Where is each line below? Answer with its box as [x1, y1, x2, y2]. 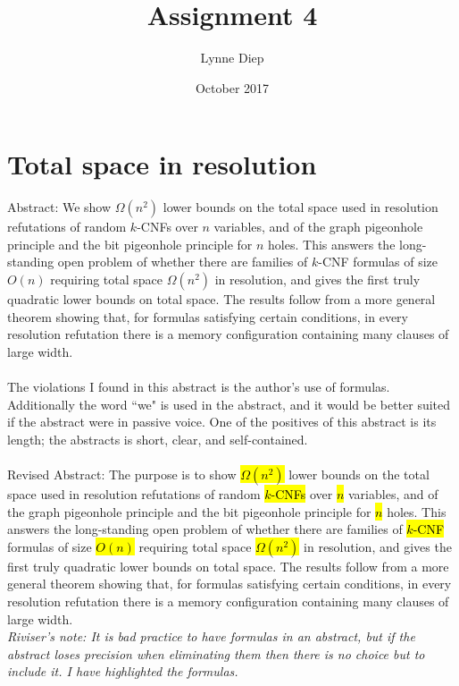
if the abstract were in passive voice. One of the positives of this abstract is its [7, 412, 437, 431]
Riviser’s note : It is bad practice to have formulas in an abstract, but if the [7, 627, 415, 646]
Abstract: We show [7, 198, 112, 216]
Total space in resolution [7, 146, 317, 182]
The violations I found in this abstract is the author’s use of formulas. [7, 377, 390, 395]
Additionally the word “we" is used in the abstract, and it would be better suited [7, 394, 451, 413]
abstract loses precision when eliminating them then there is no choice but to [7, 644, 425, 663]
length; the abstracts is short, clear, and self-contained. [7, 429, 308, 448]
